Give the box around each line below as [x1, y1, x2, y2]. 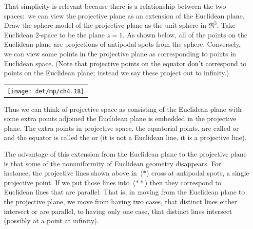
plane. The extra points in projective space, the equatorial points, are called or [4, 123, 239, 133]
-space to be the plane [39, 29, 105, 39]
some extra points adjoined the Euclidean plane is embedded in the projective [4, 113, 236, 123]
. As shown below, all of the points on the [122, 29, 248, 39]
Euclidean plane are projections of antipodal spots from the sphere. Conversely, [4, 39, 241, 49]
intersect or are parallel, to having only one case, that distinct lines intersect [4, 206, 232, 216]
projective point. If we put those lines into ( [4, 177, 136, 187]
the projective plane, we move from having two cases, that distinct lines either [4, 196, 237, 206]
